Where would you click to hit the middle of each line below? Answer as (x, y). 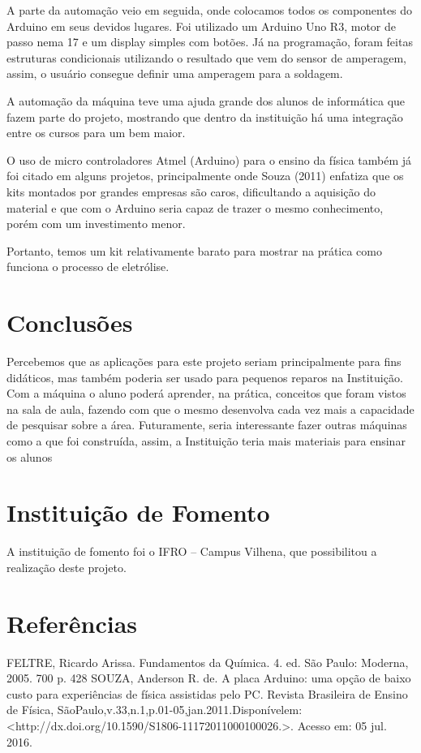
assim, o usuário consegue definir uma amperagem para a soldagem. (175, 73)
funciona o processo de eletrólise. (88, 267)
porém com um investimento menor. (96, 224)
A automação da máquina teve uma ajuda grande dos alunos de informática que (206, 100)
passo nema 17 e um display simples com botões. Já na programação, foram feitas (210, 42)
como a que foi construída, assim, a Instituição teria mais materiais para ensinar (206, 441)
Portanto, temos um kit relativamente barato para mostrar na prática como (194, 250)
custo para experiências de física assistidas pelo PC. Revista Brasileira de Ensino (207, 693)
